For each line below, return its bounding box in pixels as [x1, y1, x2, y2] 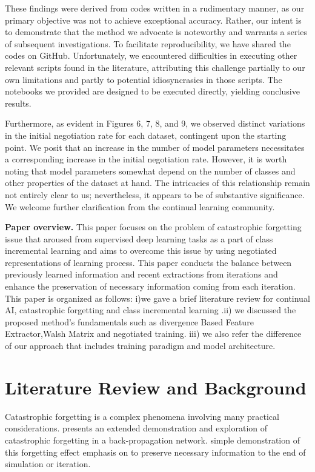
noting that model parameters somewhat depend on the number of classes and [5, 164, 296, 177]
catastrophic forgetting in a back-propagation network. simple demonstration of [5, 433, 300, 446]
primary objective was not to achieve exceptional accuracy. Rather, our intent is [5, 13, 302, 26]
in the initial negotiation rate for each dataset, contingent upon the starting [5, 128, 287, 141]
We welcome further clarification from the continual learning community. [5, 200, 275, 213]
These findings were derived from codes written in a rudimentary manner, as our [5, 2, 305, 14]
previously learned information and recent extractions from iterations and [5, 268, 278, 281]
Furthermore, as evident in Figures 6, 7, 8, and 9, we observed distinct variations [5, 117, 305, 130]
